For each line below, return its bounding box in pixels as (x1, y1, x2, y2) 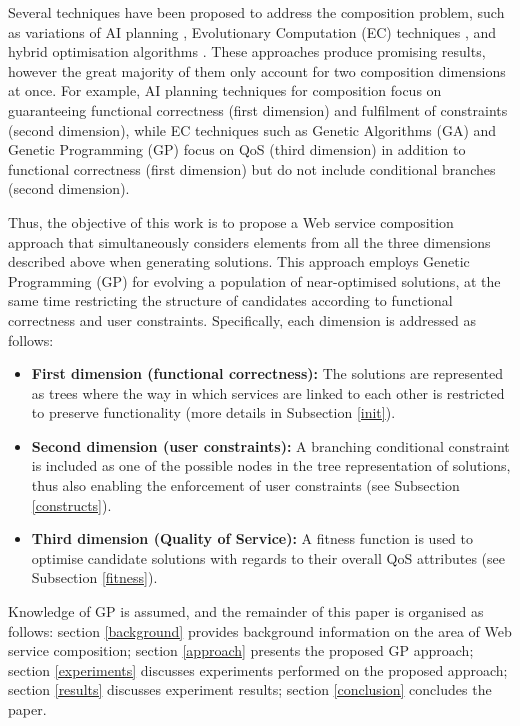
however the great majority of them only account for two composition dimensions (8, 60, 506, 81)
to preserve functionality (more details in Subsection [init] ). (31, 402, 396, 423)
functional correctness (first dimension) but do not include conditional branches (8, 158, 496, 179)
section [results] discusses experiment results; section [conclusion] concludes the (8, 679, 492, 700)
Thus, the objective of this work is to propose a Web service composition (8, 211, 454, 232)
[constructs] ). (31, 494, 112, 515)
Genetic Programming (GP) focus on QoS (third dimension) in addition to (8, 139, 466, 160)
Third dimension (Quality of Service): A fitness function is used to (31, 528, 473, 549)
